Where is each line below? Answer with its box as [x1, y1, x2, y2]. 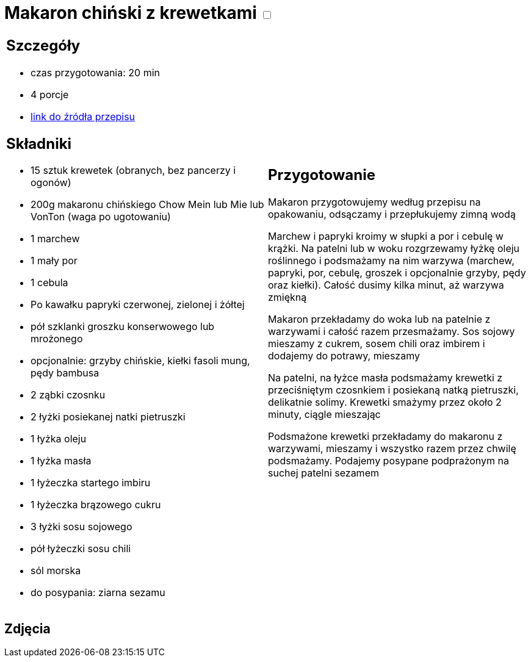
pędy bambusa [31, 367, 99, 380]
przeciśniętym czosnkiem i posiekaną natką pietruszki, [268, 384, 519, 397]
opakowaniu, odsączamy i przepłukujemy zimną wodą [268, 208, 516, 221]
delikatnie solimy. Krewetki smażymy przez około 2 [268, 396, 502, 409]
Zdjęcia [4, 621, 51, 636]
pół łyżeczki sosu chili [31, 542, 131, 555]
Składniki [6, 134, 72, 153]
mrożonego [31, 333, 83, 345]
